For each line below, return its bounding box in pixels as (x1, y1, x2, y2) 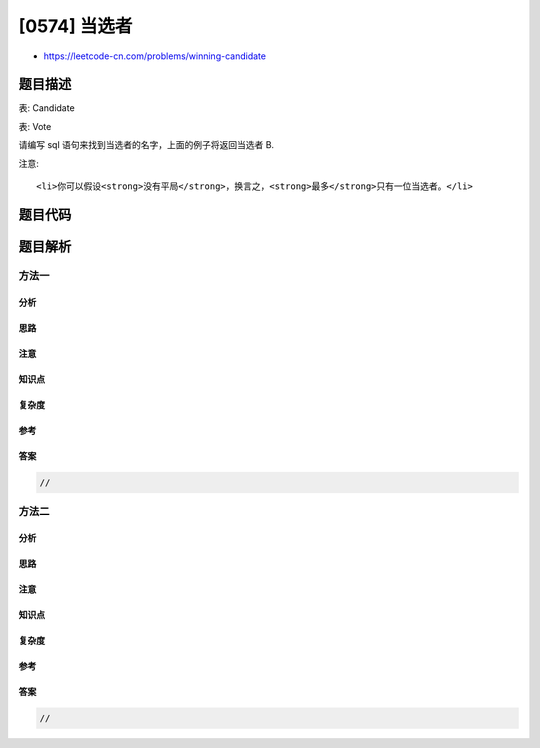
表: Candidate (18, 102, 75, 114)
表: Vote (18, 120, 52, 132)
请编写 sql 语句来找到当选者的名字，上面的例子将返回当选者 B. (18, 139, 275, 151)
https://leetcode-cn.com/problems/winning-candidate (43, 50, 267, 62)
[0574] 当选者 (18, 15, 133, 37)
